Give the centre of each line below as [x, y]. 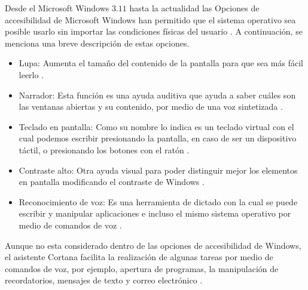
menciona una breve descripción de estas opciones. [97, 43]
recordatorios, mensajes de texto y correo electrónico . [104, 280]
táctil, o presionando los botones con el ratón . [104, 149]
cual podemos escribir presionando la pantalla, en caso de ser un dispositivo [158, 138]
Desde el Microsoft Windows [57, 8]
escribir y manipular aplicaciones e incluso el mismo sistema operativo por [155, 213]
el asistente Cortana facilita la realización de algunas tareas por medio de [139, 257]
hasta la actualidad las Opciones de [194, 8]
